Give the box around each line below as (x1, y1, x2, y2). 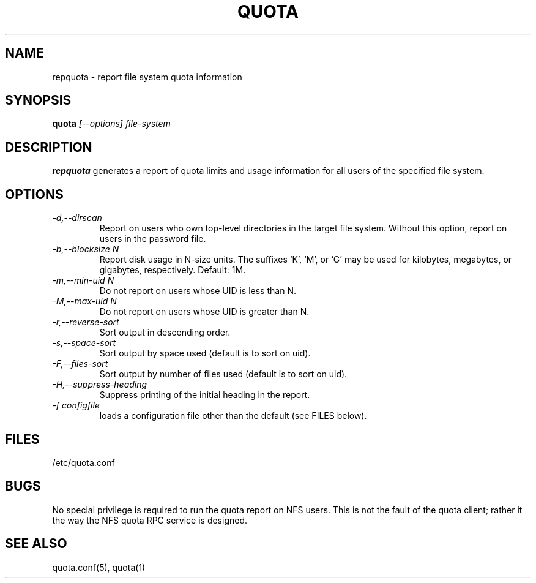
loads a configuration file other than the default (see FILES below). (99, 410, 367, 421)
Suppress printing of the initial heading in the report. (99, 389, 310, 401)
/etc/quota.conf (52, 457, 115, 468)
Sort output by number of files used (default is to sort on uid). (99, 369, 348, 380)
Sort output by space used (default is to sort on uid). (99, 348, 311, 359)
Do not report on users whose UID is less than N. (99, 285, 296, 296)
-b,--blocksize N (52, 244, 119, 255)
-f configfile (52, 400, 100, 411)
